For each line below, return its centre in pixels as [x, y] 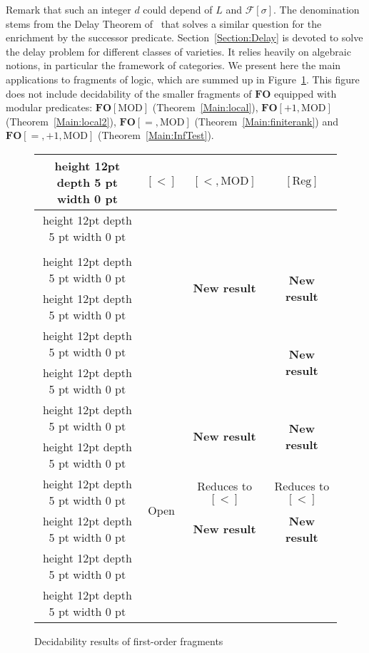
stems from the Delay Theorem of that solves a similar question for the [164, 23]
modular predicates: [49, 107]
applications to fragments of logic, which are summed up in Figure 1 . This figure [183, 79]
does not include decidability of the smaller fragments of [129, 93]
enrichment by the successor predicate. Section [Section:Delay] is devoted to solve [184, 37]
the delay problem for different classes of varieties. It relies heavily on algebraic [178, 51]
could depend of [178, 9]
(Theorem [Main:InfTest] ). [156, 135]
